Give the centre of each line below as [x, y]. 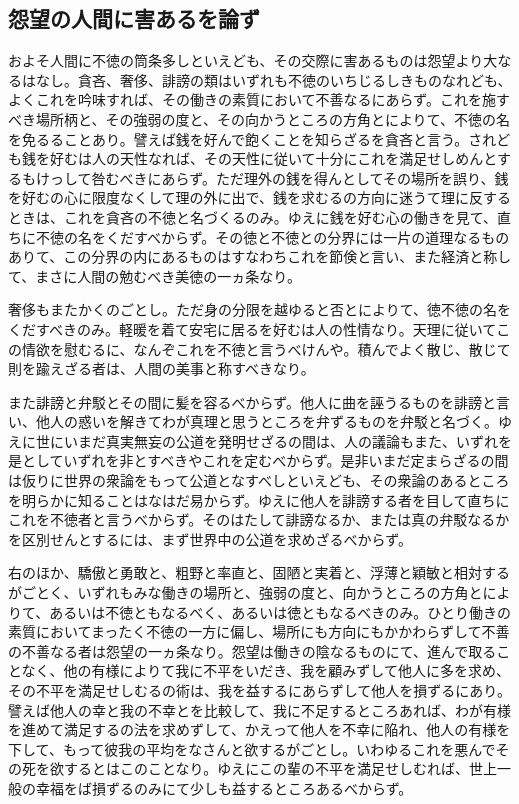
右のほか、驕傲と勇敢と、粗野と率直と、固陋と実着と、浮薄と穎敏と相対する [259, 572]
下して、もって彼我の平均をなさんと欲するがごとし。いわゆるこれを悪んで [252, 748]
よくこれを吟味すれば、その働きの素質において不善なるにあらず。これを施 [252, 99]
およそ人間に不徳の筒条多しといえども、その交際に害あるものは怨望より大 [253, 60]
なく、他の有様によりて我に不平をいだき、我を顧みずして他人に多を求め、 [265, 670]
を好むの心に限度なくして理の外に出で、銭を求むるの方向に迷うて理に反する [260, 197]
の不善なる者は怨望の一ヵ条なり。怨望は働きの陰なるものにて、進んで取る [252, 650]
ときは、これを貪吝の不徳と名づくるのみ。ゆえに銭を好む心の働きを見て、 [253, 216]
